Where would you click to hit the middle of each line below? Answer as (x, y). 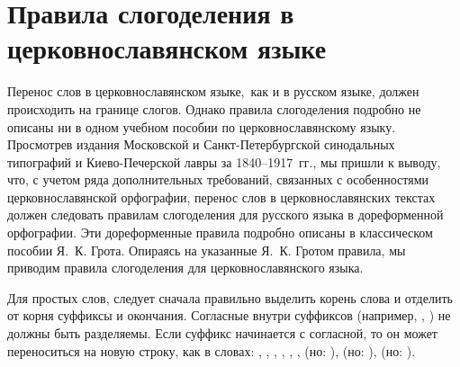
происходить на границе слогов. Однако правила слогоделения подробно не (214, 108)
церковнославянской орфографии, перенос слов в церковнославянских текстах (221, 197)
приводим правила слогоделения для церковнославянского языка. (185, 268)
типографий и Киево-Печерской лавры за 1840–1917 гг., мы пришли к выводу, (224, 161)
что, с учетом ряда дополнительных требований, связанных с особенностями (218, 179)
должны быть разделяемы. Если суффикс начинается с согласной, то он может (222, 333)
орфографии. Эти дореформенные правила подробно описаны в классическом (220, 233)
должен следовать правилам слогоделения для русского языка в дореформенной (225, 215)
